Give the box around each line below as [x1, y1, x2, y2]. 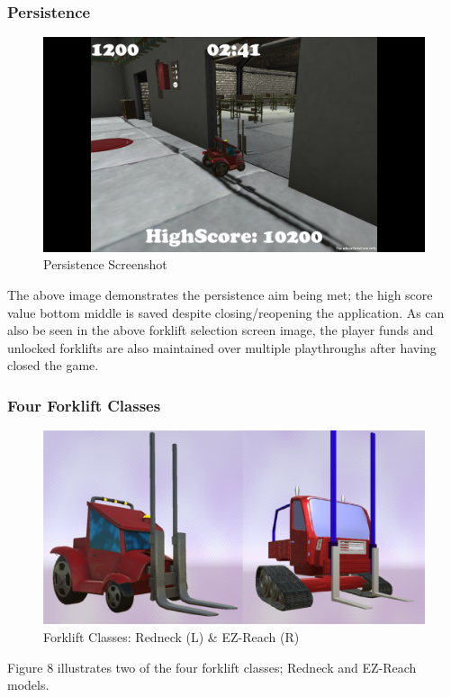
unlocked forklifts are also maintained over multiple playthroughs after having [7, 338, 437, 357]
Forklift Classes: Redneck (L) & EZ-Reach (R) [43, 628, 300, 646]
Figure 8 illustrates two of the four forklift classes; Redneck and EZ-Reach [7, 657, 417, 676]
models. [7, 675, 50, 694]
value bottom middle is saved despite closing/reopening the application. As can [7, 303, 445, 321]
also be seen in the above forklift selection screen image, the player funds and [7, 321, 434, 339]
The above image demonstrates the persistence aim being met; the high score [7, 285, 433, 303]
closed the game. [7, 356, 99, 375]
